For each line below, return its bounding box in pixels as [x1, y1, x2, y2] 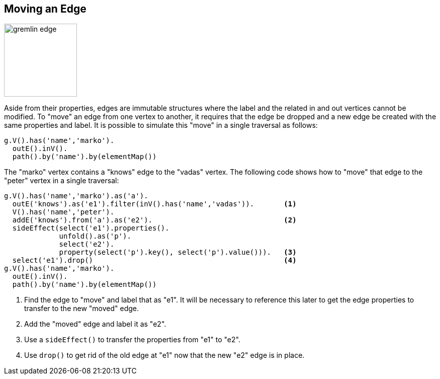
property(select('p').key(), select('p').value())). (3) [59, 248, 297, 257]
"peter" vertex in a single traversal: [4, 176, 119, 185]
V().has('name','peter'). [12, 208, 115, 216]
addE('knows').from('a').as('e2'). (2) [12, 216, 297, 224]
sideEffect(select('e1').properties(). [12, 224, 169, 233]
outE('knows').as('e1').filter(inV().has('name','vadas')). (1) [12, 200, 297, 208]
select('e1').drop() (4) [12, 256, 297, 265]
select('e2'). [59, 240, 115, 249]
